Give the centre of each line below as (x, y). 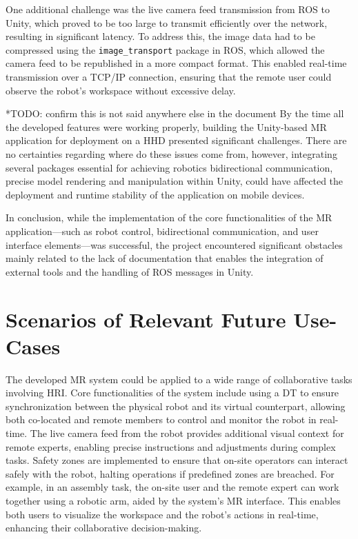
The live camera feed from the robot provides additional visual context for (187, 433)
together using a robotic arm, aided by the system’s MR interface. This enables (173, 500)
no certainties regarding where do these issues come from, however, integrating (171, 154)
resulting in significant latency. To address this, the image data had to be (160, 36)
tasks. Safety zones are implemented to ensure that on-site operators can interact (177, 460)
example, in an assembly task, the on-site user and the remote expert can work (172, 487)
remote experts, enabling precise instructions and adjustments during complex (171, 446)
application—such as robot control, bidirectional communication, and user (162, 231)
